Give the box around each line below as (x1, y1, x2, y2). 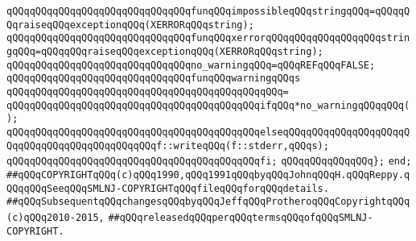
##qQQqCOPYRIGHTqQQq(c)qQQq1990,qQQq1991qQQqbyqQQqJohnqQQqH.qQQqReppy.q (6, 168, 410, 181)
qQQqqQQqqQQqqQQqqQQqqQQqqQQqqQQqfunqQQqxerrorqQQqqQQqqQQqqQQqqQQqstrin (6, 32, 410, 44)
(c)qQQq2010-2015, (6, 211, 105, 223)
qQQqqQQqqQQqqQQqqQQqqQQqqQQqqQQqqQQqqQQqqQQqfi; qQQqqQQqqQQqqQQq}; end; (6, 156, 412, 168)
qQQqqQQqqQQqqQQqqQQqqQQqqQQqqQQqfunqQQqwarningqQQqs (6, 73, 301, 85)
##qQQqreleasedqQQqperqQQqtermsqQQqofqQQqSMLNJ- (108, 211, 373, 223)
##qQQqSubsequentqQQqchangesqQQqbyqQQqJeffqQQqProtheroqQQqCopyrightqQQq (6, 196, 410, 208)
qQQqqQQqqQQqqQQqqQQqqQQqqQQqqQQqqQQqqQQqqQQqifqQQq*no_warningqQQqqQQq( (6, 99, 410, 111)
